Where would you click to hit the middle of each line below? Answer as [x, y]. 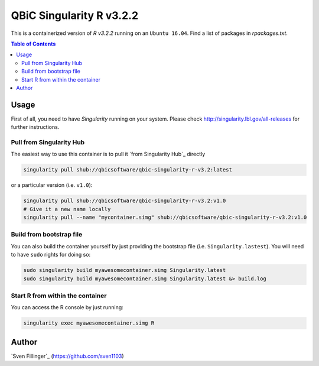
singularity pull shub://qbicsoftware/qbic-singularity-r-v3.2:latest [128, 170]
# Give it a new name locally [67, 209]
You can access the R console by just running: [67, 307]
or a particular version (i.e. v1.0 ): [52, 185]
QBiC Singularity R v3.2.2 [75, 15]
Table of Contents [33, 44]
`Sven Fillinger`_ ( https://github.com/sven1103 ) [67, 356]
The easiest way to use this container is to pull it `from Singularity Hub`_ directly [108, 154]
